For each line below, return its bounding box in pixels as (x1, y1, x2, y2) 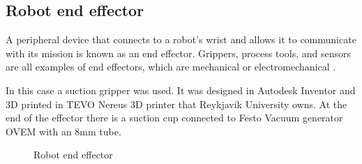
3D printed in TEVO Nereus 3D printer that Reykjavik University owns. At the (6, 96, 347, 111)
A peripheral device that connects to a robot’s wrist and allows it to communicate (6, 32, 356, 47)
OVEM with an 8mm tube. (6, 124, 121, 138)
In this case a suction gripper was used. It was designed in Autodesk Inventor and (6, 82, 356, 97)
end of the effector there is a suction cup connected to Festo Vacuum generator (6, 110, 343, 125)
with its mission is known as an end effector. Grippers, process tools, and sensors (6, 45, 352, 60)
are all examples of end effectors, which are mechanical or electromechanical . (6, 59, 336, 74)
